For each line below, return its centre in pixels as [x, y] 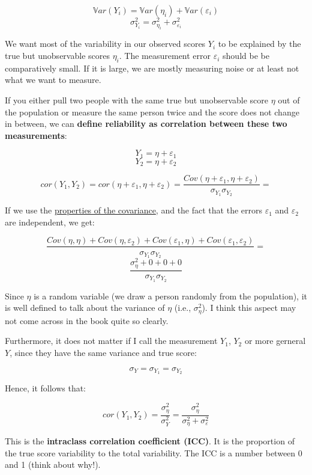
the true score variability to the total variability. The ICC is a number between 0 [154, 452]
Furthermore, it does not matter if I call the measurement [111, 341]
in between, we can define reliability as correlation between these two [146, 124]
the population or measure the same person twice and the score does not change [152, 112]
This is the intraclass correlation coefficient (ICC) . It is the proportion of [150, 441]
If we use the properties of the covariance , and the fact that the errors [134, 210]
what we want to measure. [53, 80]
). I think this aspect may [249, 308]
